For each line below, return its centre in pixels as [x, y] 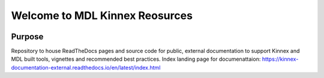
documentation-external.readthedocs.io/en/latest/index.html [86, 67]
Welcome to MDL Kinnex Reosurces [102, 15]
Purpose [27, 37]
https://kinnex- [280, 59]
